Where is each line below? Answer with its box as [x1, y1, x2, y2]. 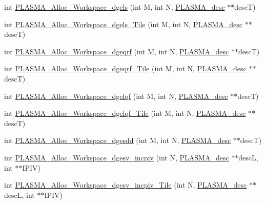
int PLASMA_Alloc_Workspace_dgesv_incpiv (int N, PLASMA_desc [4, 152, 229, 162]
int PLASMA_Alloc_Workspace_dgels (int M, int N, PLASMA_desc [4, 2, 225, 12]
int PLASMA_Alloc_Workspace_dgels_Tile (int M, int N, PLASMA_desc [4, 18, 243, 29]
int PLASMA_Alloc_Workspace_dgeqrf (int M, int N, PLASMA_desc [4, 46, 229, 56]
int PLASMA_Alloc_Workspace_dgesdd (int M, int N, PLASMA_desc [4, 135, 231, 146]
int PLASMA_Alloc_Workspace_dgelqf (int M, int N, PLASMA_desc [4, 90, 228, 101]
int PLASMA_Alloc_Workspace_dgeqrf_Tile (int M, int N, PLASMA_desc [4, 63, 247, 74]
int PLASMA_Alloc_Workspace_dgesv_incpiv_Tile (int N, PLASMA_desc [4, 179, 247, 190]
